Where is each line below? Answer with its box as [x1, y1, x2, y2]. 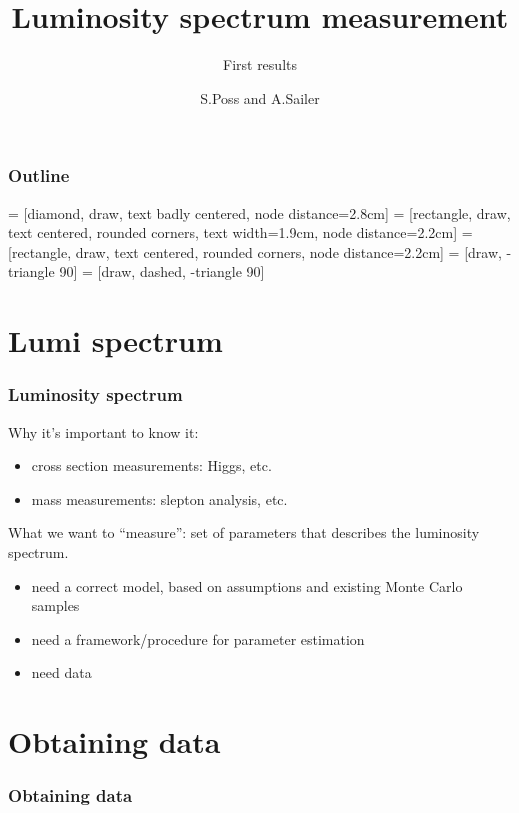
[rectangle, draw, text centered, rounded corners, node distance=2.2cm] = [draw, [8, 241, 502, 262]
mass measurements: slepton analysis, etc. [31, 488, 288, 509]
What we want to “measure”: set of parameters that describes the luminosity [8, 522, 480, 543]
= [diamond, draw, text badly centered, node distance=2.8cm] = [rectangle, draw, [8, 202, 511, 223]
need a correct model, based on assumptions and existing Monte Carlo [31, 575, 463, 596]
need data [31, 662, 92, 683]
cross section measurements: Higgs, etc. [31, 455, 272, 476]
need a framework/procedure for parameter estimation [31, 628, 365, 649]
